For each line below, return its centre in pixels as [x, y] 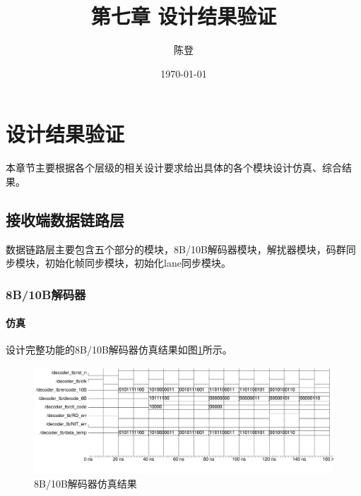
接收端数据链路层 [65, 219]
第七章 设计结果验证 [184, 16]
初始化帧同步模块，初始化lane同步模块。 [138, 263]
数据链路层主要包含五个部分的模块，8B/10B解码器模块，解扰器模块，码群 [176, 249]
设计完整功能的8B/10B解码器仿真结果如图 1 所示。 [119, 350]
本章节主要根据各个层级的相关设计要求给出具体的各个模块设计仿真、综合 [174, 168]
